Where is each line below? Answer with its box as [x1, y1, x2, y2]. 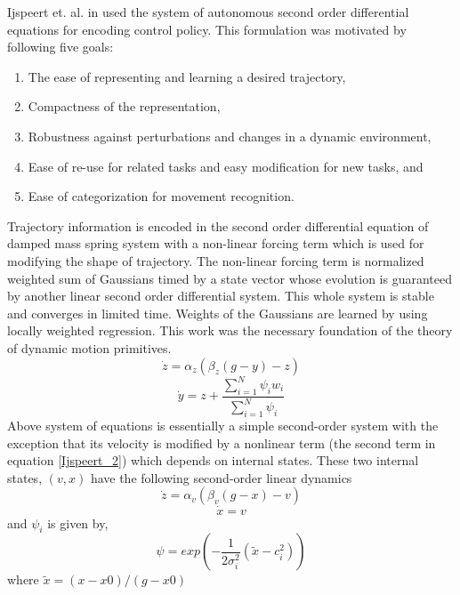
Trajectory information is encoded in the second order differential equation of [7, 216, 429, 235]
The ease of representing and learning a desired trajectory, [28, 67, 346, 85]
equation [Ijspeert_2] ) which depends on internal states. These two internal [7, 451, 419, 470]
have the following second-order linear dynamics [90, 468, 352, 486]
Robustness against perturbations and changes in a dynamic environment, [28, 126, 432, 145]
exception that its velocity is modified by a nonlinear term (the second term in [7, 433, 436, 452]
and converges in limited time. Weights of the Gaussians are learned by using [7, 303, 428, 322]
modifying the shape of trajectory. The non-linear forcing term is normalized [7, 251, 424, 269]
